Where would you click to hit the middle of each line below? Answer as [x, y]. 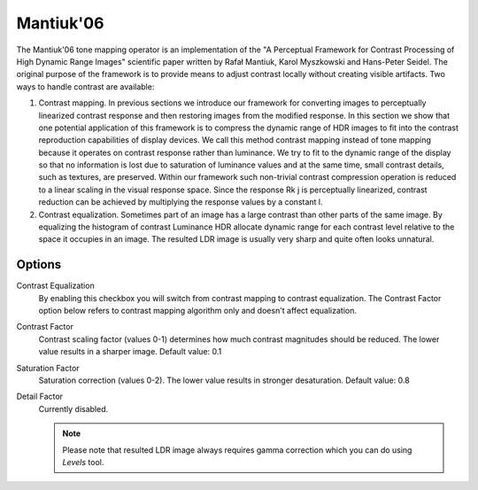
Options [39, 264]
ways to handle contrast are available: [85, 86]
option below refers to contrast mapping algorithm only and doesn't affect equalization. [198, 311]
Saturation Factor [48, 368]
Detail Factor [40, 397]
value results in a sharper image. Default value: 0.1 [130, 352]
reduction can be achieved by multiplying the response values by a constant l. [181, 202]
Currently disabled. [73, 408]
